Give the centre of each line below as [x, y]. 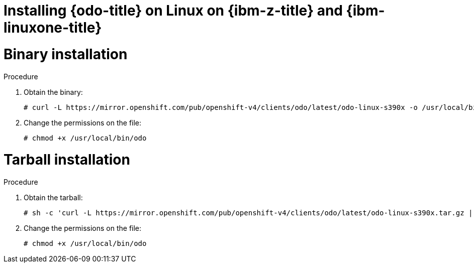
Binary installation [66, 54]
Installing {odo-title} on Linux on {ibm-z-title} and [173, 11]
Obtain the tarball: [53, 197]
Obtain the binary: [53, 92]
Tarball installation [67, 160]
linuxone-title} [53, 28]
